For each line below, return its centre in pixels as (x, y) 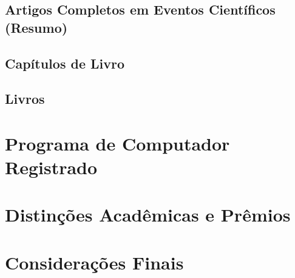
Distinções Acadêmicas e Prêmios (148, 215)
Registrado (51, 167)
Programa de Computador (117, 143)
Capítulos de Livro (65, 63)
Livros (25, 99)
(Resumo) (36, 27)
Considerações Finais (94, 262)
